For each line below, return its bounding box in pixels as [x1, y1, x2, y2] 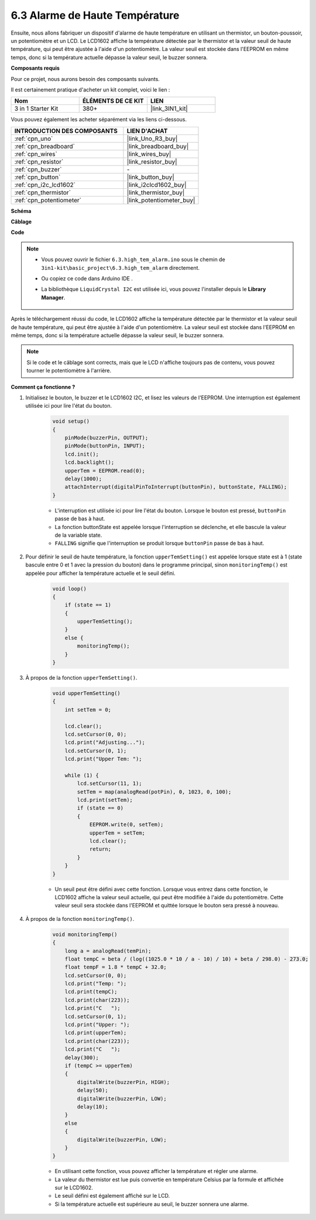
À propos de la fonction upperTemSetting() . [25, 675, 138, 682]
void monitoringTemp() [52, 931, 118, 938]
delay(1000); [64, 476, 102, 482]
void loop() [52, 585, 87, 592]
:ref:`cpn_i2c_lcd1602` [14, 181, 76, 189]
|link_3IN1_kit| [150, 104, 188, 113]
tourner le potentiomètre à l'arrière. [26, 367, 112, 374]
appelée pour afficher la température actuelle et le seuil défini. [25, 570, 176, 577]
